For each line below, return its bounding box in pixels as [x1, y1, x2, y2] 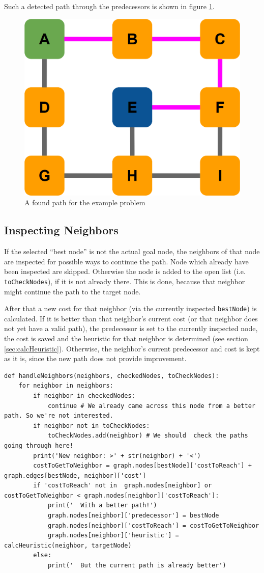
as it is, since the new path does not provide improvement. [4, 353, 187, 364]
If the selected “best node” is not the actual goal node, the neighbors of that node [4, 246, 260, 257]
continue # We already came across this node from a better [47, 402, 255, 410]
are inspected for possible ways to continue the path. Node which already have [4, 256, 249, 266]
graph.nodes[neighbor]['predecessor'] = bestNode [47, 512, 219, 520]
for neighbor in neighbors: [18, 382, 113, 390]
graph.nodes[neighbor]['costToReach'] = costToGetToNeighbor [47, 522, 259, 529]
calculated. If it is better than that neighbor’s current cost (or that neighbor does [4, 313, 258, 323]
